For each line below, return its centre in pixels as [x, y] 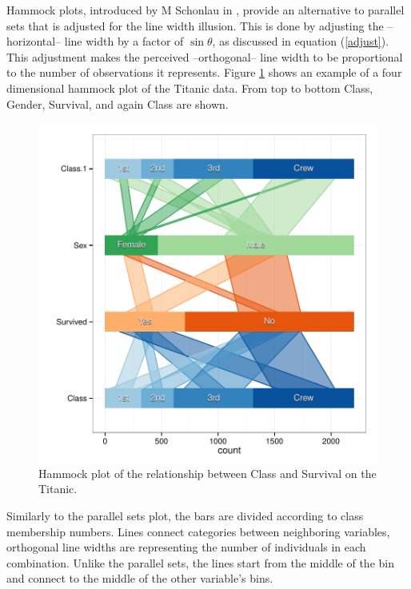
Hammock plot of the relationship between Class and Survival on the [207, 473]
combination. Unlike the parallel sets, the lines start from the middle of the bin [200, 562]
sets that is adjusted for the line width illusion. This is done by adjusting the [195, 25]
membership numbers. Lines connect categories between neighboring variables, [198, 531]
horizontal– [34, 41]
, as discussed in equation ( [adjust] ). [301, 41]
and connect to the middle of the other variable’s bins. [140, 578]
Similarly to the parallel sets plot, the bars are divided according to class [185, 515]
